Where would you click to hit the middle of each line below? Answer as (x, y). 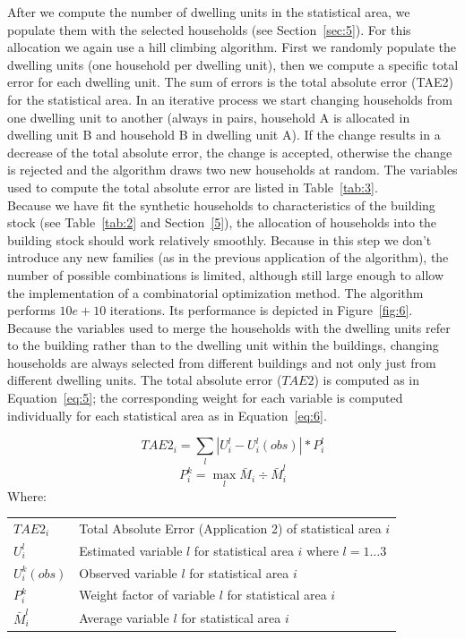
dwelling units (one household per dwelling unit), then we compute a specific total (233, 64)
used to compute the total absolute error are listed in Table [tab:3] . (193, 187)
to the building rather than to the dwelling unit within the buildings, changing (223, 345)
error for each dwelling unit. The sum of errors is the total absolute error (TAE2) (230, 82)
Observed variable (128, 572)
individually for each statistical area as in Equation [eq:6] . (167, 415)
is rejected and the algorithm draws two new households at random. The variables (232, 170)
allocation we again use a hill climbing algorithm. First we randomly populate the (232, 47)
